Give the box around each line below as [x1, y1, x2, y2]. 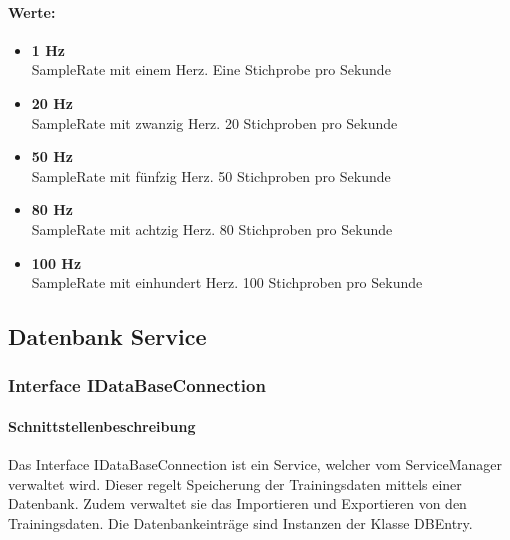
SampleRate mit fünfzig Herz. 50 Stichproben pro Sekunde [31, 165, 391, 186]
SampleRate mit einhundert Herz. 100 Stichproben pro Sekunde [31, 272, 423, 293]
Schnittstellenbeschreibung [8, 415, 196, 436]
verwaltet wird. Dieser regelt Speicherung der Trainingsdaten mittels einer [8, 473, 462, 494]
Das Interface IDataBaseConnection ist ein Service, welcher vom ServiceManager [8, 454, 503, 475]
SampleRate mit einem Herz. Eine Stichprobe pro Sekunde [31, 59, 391, 80]
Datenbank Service [8, 321, 207, 352]
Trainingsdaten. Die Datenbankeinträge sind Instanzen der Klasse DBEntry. [8, 512, 473, 533]
